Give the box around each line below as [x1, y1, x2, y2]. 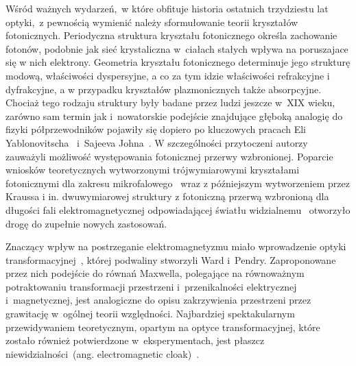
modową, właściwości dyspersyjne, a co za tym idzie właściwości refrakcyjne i [5, 68, 330, 82]
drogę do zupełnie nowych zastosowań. [5, 216, 167, 230]
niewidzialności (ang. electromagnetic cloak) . [5, 346, 200, 361]
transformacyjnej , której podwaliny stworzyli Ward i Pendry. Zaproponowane [5, 252, 336, 267]
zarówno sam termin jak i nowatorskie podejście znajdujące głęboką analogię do [5, 108, 343, 123]
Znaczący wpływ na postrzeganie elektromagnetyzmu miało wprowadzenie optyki [5, 239, 346, 254]
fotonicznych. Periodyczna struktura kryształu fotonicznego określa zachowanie [5, 28, 337, 42]
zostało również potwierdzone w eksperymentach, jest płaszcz [5, 333, 265, 347]
